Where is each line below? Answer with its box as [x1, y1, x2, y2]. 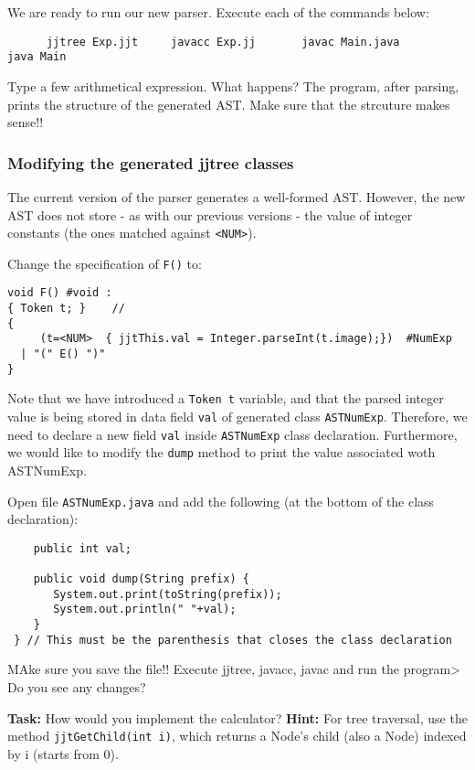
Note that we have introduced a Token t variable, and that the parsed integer [7, 389, 444, 408]
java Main [7, 50, 67, 64]
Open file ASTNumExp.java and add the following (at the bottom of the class [7, 491, 435, 510]
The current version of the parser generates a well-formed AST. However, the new [7, 187, 466, 206]
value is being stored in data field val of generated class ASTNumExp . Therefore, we [7, 407, 468, 425]
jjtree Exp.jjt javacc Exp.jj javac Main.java [46, 35, 400, 48]
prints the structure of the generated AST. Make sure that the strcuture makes [7, 94, 450, 113]
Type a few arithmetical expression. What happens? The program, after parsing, [7, 76, 459, 95]
